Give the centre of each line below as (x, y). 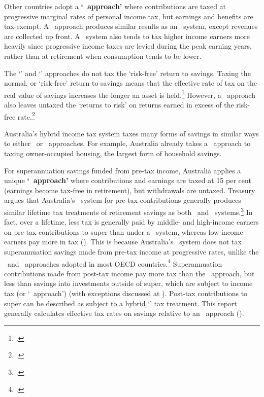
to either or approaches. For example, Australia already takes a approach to (127, 143)
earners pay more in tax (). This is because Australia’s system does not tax (123, 242)
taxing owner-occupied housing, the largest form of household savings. (113, 153)
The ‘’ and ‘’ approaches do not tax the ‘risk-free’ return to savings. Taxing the (127, 73)
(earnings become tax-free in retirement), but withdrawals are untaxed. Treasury (130, 190)
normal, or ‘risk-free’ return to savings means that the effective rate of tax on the (130, 83)
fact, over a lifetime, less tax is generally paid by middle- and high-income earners (131, 222)
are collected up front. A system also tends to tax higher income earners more (127, 36)
